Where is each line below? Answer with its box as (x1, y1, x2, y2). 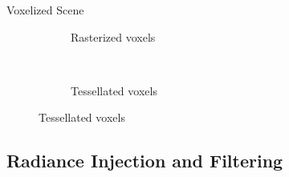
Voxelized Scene (6, 2, 84, 18)
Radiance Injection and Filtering (6, 148, 283, 173)
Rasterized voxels (71, 28, 156, 45)
